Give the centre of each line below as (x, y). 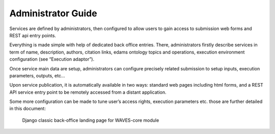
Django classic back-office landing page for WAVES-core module (91, 120)
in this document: (28, 109)
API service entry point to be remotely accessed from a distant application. (88, 92)
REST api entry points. (33, 35)
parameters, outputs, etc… (37, 75)
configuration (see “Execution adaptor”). (52, 59)
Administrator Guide (53, 13)
